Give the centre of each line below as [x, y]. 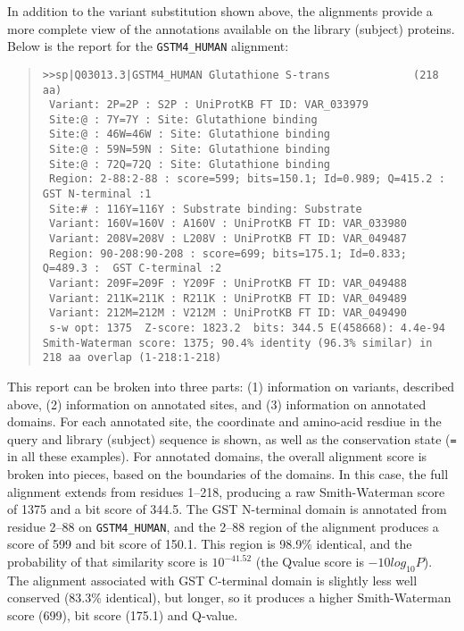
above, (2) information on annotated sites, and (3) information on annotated [217, 404]
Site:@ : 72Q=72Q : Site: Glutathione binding [189, 164]
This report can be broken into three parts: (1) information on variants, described [231, 386]
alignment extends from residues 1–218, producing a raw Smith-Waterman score [226, 491]
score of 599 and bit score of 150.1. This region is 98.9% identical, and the [210, 544]
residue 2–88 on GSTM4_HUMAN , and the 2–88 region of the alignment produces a [223, 526]
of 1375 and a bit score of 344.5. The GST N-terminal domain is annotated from [227, 509]
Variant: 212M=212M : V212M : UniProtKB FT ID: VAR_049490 [228, 313]
